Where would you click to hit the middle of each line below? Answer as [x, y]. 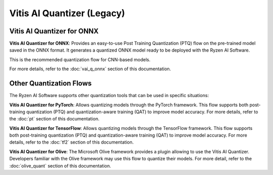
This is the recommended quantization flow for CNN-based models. [80, 59]
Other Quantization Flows [51, 83]
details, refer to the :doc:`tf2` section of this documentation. [72, 142]
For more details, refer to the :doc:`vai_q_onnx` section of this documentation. [90, 69]
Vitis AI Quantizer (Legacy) [67, 13]
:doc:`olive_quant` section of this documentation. [60, 166]
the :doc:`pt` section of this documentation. [54, 119]
